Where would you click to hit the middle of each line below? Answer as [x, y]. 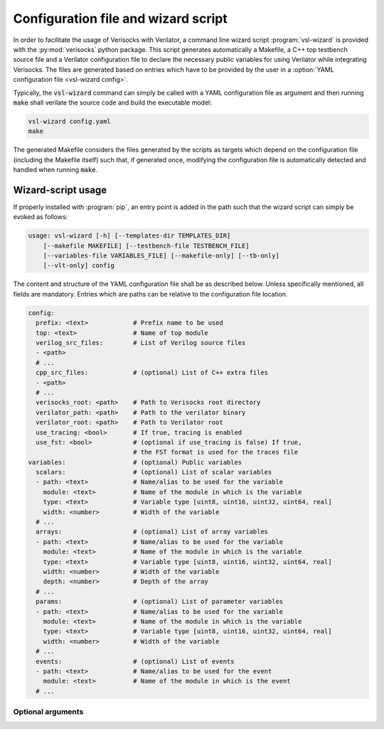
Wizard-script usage [60, 190]
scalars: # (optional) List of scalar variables [154, 472]
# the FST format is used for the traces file [215, 452]
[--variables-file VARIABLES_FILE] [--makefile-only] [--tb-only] [161, 256]
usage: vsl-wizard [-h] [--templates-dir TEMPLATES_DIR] [129, 236]
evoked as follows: [41, 217]
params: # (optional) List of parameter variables [160, 602]
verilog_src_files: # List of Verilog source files [141, 343]
